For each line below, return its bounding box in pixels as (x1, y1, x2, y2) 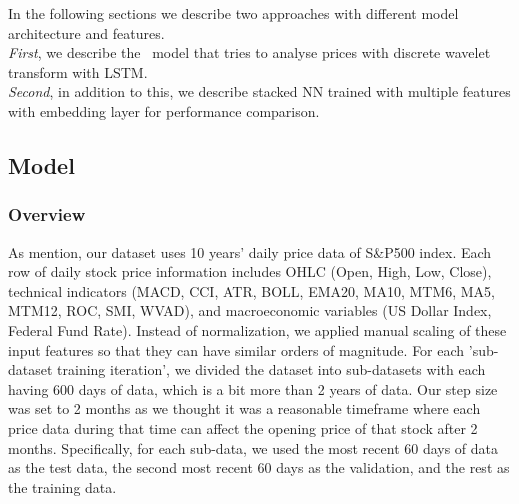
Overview (8, 202, 86, 227)
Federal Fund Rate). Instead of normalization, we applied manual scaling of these (8, 319, 507, 340)
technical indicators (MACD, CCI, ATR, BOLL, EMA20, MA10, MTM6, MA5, (8, 280, 496, 301)
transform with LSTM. (8, 61, 148, 82)
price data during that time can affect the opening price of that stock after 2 (8, 417, 478, 438)
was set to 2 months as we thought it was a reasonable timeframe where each (8, 398, 481, 419)
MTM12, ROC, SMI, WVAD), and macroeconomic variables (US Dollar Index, (8, 300, 492, 321)
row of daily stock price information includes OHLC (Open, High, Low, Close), (8, 261, 492, 282)
